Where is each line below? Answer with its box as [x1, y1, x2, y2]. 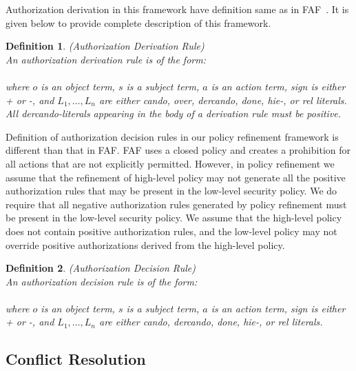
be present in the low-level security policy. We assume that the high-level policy [6, 210, 342, 225]
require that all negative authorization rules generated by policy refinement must [6, 197, 347, 211]
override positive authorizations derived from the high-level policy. [6, 237, 285, 252]
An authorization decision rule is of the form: [6, 274, 198, 288]
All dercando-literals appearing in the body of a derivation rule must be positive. [6, 106, 342, 121]
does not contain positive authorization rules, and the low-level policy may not [6, 223, 337, 238]
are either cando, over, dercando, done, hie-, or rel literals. [98, 92, 347, 107]
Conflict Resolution [6, 348, 146, 370]
